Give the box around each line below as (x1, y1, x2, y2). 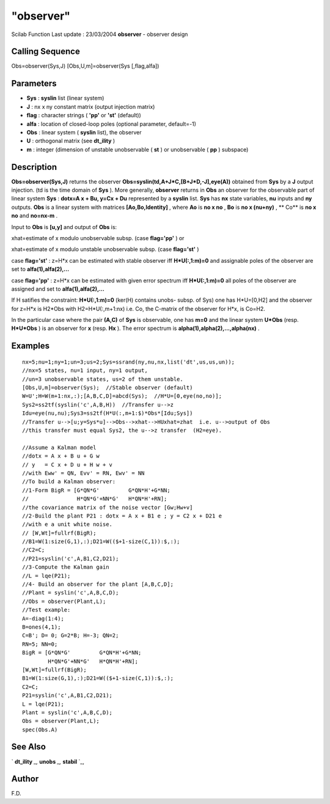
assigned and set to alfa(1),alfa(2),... (11, 285, 105, 293)
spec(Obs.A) (22, 726, 58, 733)
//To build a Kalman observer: (22, 478, 116, 485)
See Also (11, 742, 46, 752)
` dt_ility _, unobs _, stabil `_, (11, 758, 85, 765)
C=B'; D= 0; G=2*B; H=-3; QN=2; (22, 632, 119, 639)
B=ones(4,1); (22, 623, 61, 630)
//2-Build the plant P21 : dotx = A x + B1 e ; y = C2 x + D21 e (22, 512, 222, 519)
